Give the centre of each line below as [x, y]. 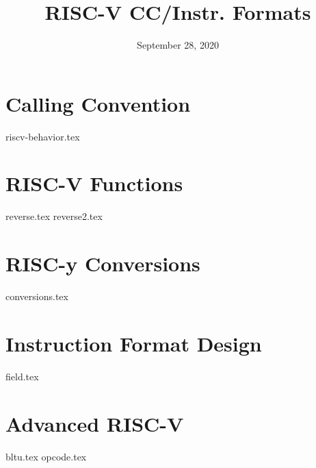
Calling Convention [98, 103]
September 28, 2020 [178, 45]
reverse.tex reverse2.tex [54, 216]
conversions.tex [37, 296]
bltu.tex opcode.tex [46, 456]
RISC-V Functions [94, 183]
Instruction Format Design [134, 343]
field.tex [22, 376]
